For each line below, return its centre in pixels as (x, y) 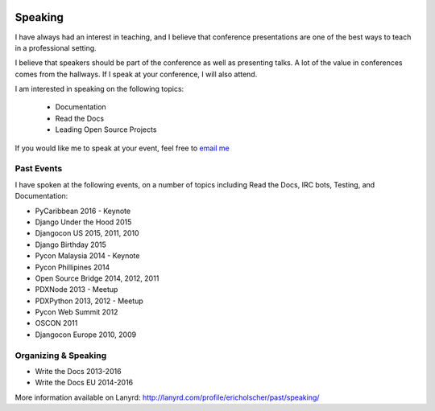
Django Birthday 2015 (70, 245)
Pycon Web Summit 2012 (77, 312)
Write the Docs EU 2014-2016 (84, 383)
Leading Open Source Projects (106, 129)
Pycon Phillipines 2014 (72, 267)
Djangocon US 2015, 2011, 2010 (87, 233)
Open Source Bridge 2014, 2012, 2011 (97, 278)
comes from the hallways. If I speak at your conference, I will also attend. (136, 74)
